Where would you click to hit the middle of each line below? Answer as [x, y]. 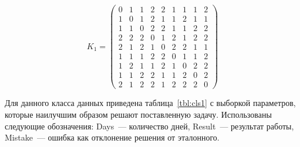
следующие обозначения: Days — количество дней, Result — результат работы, [149, 126]
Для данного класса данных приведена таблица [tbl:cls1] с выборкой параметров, [150, 103]
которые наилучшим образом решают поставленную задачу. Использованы [138, 114]
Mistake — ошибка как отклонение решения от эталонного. [112, 137]
